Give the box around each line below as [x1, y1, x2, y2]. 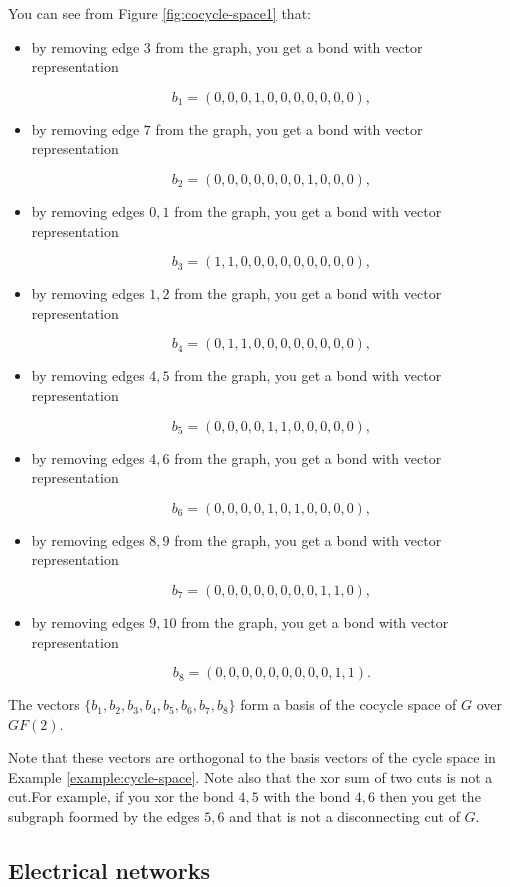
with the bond [263, 786, 351, 807]
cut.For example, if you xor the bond [8, 786, 234, 807]
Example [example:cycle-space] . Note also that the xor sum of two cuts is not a [8, 766, 493, 787]
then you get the [379, 786, 481, 807]
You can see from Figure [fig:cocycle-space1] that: [8, 3, 311, 23]
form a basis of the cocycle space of [240, 694, 457, 715]
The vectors [8, 694, 80, 715]
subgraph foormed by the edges [8, 806, 200, 827]
